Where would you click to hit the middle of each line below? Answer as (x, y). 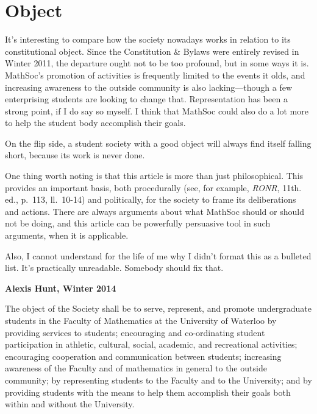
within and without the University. (70, 404)
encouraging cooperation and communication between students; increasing (143, 356)
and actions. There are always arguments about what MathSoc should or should (155, 211)
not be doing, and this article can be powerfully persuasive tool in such (138, 223)
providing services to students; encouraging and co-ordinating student (135, 332)
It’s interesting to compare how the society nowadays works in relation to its (148, 39)
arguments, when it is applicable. (67, 235)
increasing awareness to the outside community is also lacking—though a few (149, 87)
